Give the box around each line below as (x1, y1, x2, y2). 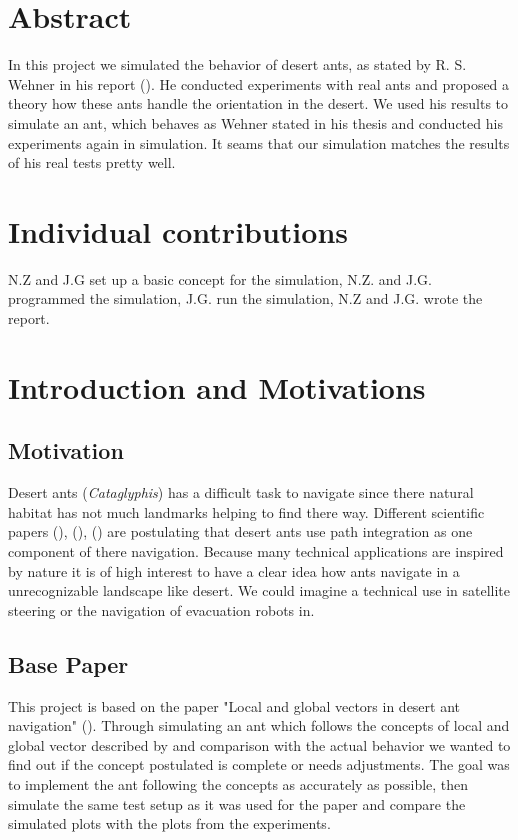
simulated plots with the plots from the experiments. (8, 813, 331, 834)
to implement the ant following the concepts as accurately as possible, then (8, 773, 469, 794)
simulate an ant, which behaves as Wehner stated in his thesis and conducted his (8, 112, 503, 133)
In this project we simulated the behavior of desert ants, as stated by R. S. (8, 54, 467, 75)
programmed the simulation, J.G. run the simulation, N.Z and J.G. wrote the (8, 288, 483, 309)
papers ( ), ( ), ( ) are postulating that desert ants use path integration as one (8, 521, 473, 542)
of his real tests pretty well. (8, 152, 176, 173)
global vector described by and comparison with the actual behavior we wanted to (8, 734, 511, 755)
